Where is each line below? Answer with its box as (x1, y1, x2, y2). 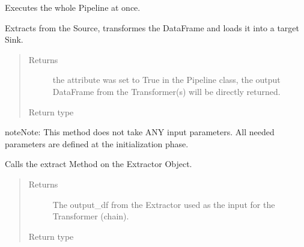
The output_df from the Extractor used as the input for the (52, 198, 275, 210)
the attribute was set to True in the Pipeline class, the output (52, 73, 281, 86)
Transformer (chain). (52, 210, 129, 222)
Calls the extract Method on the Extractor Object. (5, 157, 192, 170)
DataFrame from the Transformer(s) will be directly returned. (52, 85, 281, 97)
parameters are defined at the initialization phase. (5, 137, 189, 150)
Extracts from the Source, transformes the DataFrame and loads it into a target (5, 21, 299, 34)
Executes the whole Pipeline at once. (5, 1, 141, 13)
